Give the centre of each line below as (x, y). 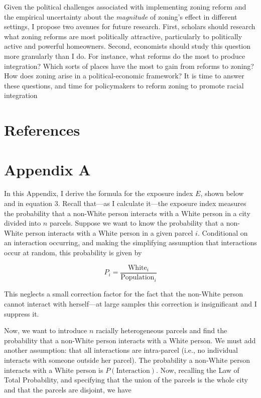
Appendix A (47, 169)
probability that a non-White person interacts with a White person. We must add (130, 340)
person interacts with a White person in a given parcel (109, 232)
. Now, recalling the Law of (198, 370)
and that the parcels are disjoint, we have (68, 389)
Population (138, 277)
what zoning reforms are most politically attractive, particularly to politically (123, 36)
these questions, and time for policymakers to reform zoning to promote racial (124, 85)
